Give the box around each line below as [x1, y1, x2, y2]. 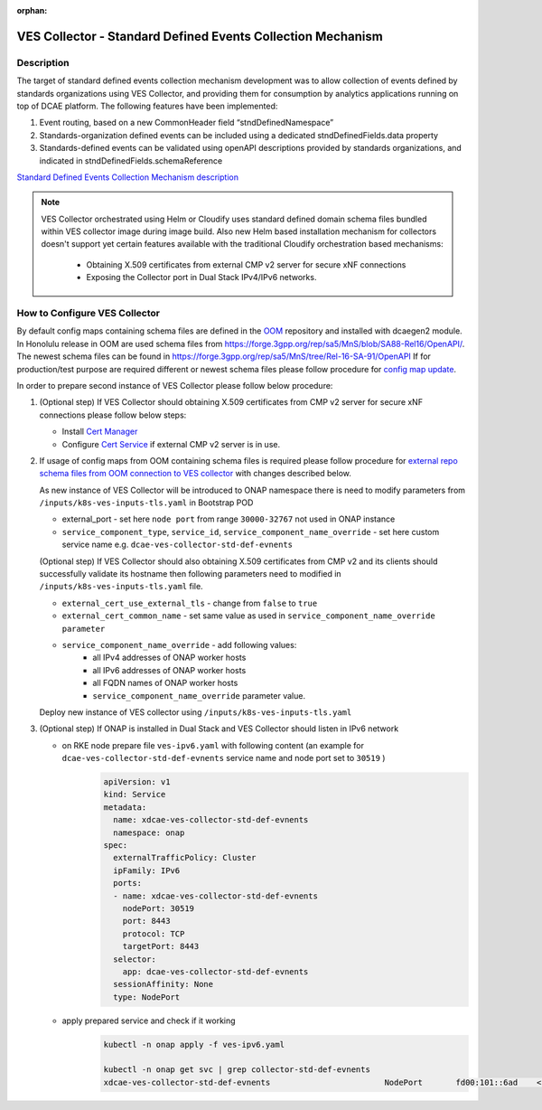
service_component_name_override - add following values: [61, 639, 297, 650]
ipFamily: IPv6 [113, 865, 181, 876]
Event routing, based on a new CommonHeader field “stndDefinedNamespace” [39, 118, 334, 128]
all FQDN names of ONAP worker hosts [92, 678, 238, 689]
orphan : [16, 5, 48, 15]
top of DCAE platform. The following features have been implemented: [16, 100, 278, 111]
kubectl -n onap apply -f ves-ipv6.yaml [103, 1039, 285, 1049]
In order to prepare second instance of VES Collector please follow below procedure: [16, 380, 333, 390]
